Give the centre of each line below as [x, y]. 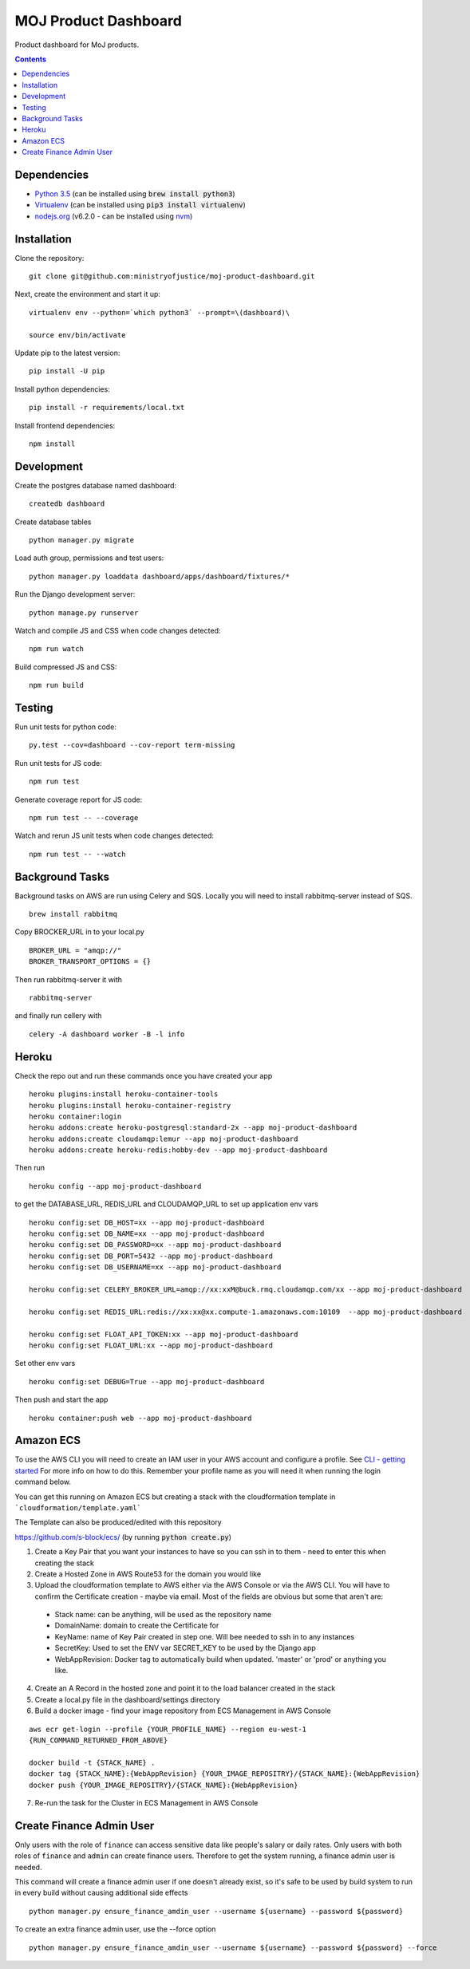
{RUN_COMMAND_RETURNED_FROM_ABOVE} [99, 1740]
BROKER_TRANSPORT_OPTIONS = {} [90, 962]
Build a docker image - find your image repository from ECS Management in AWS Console [183, 1711]
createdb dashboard [67, 504]
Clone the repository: [49, 258]
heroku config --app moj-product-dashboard [115, 1186]
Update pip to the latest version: [67, 353]
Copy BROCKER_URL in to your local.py [79, 932]
